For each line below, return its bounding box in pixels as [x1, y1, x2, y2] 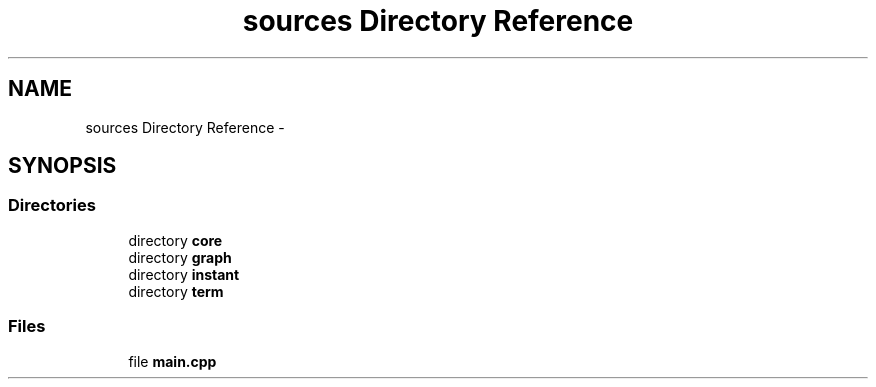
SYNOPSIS [8, 153, 117, 179]
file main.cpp [128, 352, 217, 370]
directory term [128, 282, 224, 300]
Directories [8, 195, 96, 216]
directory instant [128, 265, 240, 283]
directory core [128, 231, 223, 249]
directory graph [128, 248, 232, 266]
